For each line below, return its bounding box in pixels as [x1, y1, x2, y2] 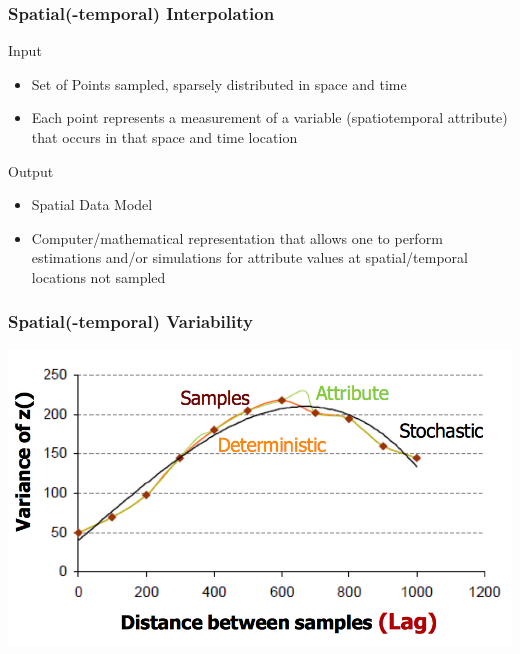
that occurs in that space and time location [31, 127, 298, 147]
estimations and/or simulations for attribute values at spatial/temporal [31, 247, 468, 268]
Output [8, 160, 54, 181]
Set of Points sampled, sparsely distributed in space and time [31, 73, 407, 94]
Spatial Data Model [31, 194, 153, 215]
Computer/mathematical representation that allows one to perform [31, 227, 443, 248]
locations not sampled [31, 266, 166, 287]
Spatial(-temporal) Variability [8, 309, 253, 334]
